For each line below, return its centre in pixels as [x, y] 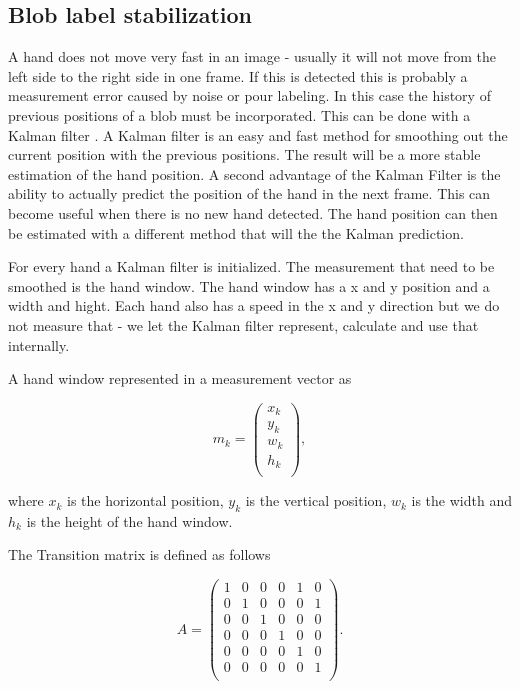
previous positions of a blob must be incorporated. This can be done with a [239, 114]
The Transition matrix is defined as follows [139, 554]
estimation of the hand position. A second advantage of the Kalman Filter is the [254, 173]
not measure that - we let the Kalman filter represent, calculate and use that [243, 324]
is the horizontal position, [145, 500]
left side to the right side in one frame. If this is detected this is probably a [238, 75]
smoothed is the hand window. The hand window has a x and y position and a [249, 285]
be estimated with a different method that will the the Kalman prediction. [236, 232]
